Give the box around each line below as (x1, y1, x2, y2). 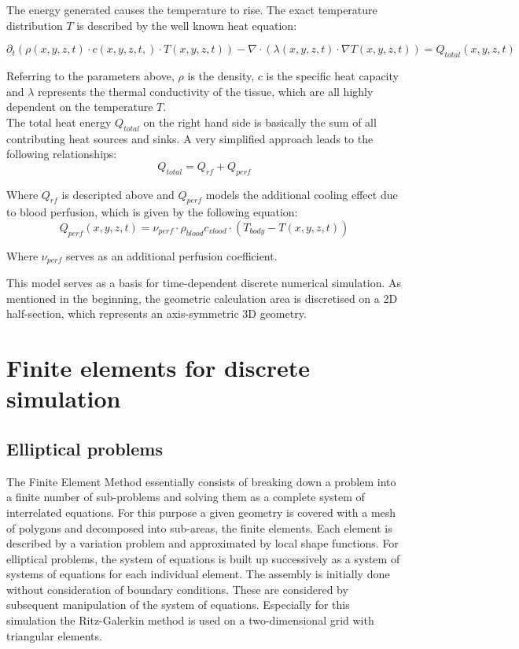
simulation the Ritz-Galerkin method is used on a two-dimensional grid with (6, 612, 374, 629)
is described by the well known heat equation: (76, 17, 297, 33)
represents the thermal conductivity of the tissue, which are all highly (38, 83, 374, 99)
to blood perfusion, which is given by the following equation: (6, 204, 298, 220)
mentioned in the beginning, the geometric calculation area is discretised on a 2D (6, 289, 398, 306)
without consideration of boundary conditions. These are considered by (6, 581, 348, 597)
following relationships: (6, 146, 117, 162)
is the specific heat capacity (266, 67, 399, 83)
